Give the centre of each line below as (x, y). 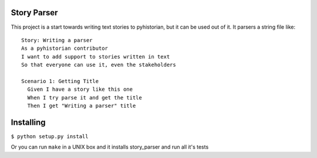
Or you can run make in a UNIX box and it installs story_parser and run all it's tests (110, 147)
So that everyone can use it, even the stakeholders (99, 65)
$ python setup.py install (50, 136)
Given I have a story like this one (80, 90)
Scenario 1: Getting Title (60, 81)
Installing (28, 122)
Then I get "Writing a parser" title (82, 106)
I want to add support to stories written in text (96, 56)
